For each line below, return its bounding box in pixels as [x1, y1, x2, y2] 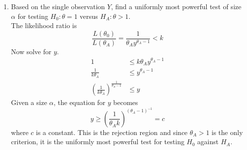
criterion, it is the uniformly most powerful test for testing [11, 136, 184, 147]
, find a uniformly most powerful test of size [111, 1, 242, 11]
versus [80, 11, 98, 21]
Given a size [11, 97, 47, 107]
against [197, 136, 219, 147]
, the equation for [53, 97, 106, 107]
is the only [212, 127, 243, 137]
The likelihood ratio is [11, 20, 77, 30]
